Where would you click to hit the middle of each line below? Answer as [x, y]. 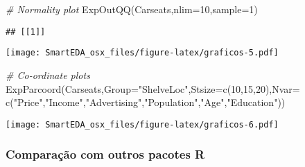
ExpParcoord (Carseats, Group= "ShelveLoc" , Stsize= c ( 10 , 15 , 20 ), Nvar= [153, 88]
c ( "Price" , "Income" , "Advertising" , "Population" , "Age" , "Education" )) [146, 102]
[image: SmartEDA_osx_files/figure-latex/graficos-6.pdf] [142, 124]
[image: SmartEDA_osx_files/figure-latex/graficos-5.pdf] [142, 53]
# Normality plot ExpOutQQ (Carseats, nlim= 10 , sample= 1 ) [132, 9]
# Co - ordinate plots [48, 74]
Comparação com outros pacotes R [105, 154]
